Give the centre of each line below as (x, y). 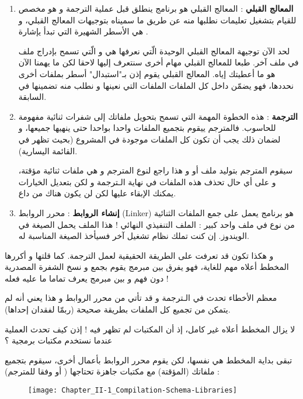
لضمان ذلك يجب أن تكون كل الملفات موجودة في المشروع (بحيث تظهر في (149, 139)
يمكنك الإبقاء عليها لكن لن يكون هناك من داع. (97, 193)
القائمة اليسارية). (48, 150)
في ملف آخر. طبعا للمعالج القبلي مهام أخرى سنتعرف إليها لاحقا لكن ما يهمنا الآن (159, 62)
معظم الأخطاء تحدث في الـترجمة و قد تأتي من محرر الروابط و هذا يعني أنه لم (141, 298)
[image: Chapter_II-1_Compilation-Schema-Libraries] (133, 391)
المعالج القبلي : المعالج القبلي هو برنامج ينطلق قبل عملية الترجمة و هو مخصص (156, 8)
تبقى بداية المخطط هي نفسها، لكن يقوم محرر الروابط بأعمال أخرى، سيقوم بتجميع (149, 360)
